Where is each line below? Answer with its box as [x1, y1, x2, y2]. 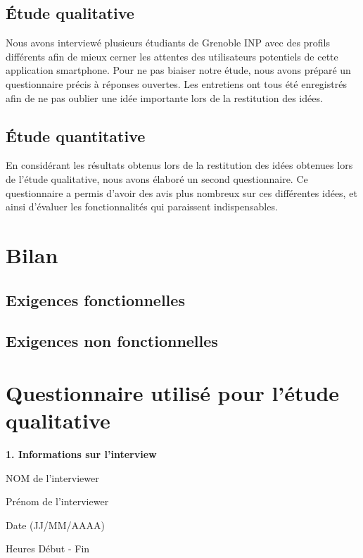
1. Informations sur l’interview [6, 447, 157, 461]
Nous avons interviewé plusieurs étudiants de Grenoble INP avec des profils [6, 35, 331, 50]
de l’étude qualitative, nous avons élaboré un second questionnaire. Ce [6, 171, 308, 186]
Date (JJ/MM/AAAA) [6, 517, 105, 532]
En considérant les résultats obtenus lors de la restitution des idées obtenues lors [6, 158, 353, 172]
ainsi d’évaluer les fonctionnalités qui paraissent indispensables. [6, 199, 278, 214]
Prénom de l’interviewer [6, 494, 109, 509]
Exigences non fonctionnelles [6, 330, 218, 352]
